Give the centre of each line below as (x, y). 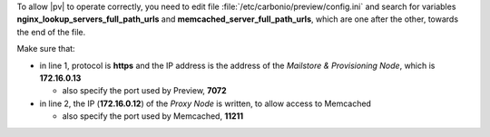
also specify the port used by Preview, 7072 (144, 91)
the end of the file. (51, 32)
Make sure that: (46, 49)
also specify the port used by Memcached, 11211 (153, 116)
